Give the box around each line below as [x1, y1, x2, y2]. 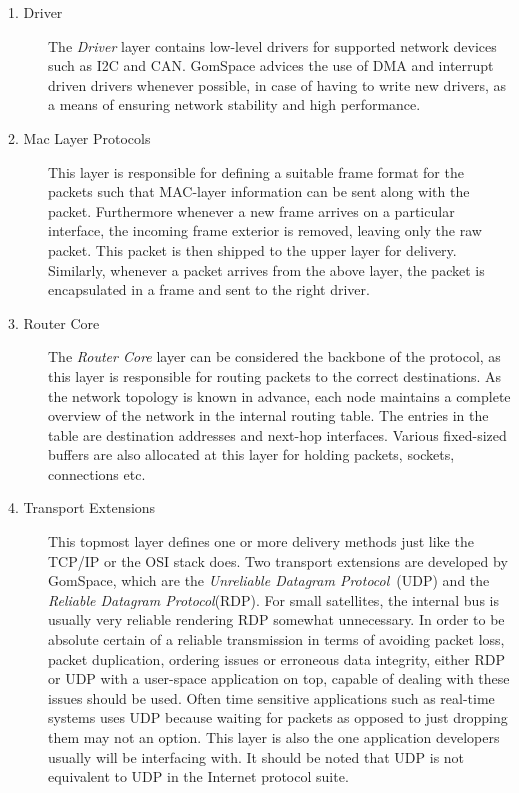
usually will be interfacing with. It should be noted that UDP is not [48, 746, 465, 767]
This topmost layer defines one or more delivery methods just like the [48, 531, 474, 552]
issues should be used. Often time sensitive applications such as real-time [48, 687, 495, 708]
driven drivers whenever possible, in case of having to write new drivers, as [48, 74, 507, 95]
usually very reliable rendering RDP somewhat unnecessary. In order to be [48, 609, 505, 630]
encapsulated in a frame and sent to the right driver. [48, 279, 370, 300]
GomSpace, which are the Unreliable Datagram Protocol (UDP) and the [48, 570, 490, 591]
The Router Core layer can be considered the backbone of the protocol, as [48, 346, 501, 367]
